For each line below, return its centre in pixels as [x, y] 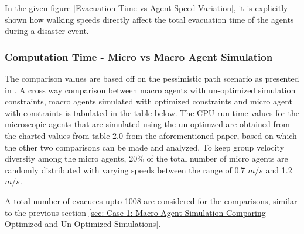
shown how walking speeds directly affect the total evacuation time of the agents [149, 19]
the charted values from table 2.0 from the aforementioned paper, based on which [151, 135]
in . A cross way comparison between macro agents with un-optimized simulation [150, 90]
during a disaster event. [47, 31]
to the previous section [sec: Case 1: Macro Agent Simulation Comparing [135, 212]
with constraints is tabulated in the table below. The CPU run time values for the [152, 112]
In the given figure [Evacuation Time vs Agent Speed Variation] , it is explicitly [146, 8]
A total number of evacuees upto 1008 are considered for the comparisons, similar [151, 200]
